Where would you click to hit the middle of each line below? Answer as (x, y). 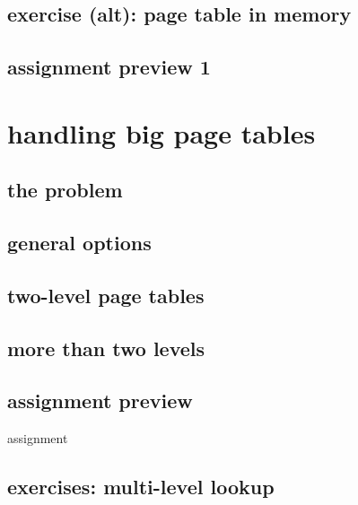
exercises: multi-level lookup (141, 487)
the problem (65, 190)
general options (79, 243)
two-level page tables (106, 295)
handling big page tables (162, 132)
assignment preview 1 (109, 67)
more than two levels (106, 348)
